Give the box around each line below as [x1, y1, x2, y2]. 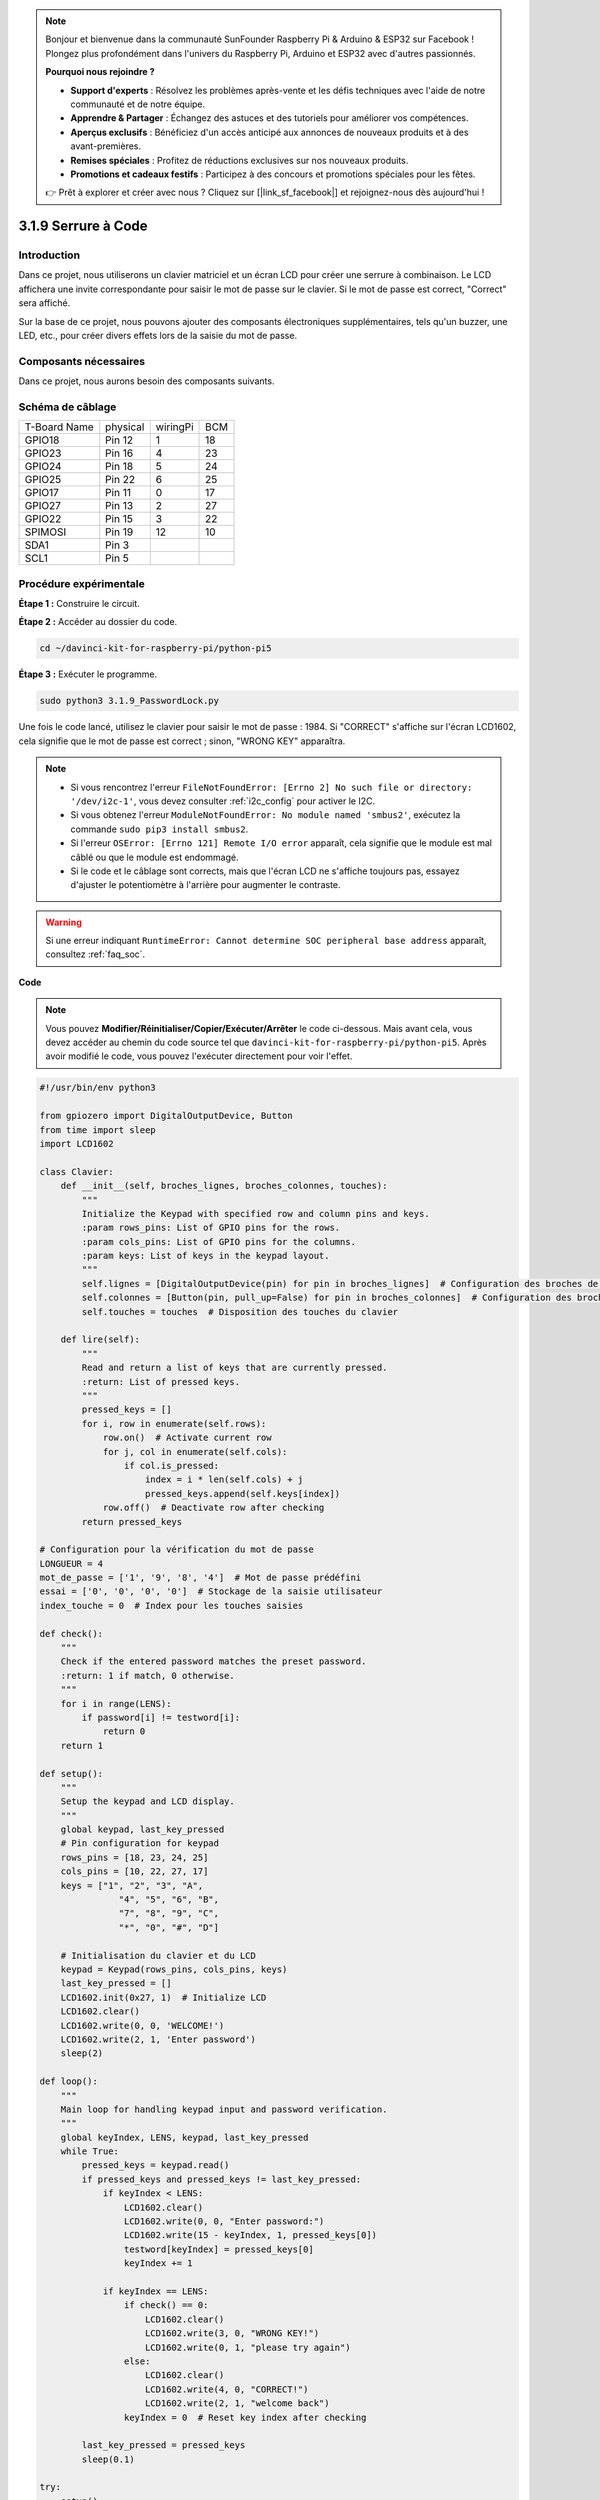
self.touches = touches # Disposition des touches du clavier [81, 1306, 399, 1317]
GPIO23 [24, 446, 62, 460]
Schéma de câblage [18, 400, 117, 414]
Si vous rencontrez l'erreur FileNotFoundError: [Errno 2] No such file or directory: [70, 781, 473, 793]
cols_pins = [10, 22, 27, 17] [60, 1866, 209, 1877]
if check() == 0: [123, 2300, 209, 2311]
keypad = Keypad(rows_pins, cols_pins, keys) [60, 1964, 288, 1975]
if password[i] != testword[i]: [81, 1711, 240, 1723]
